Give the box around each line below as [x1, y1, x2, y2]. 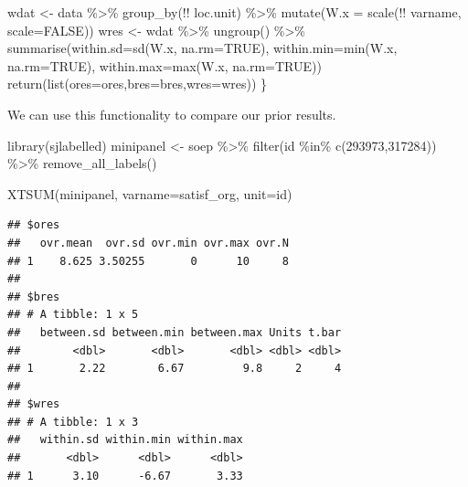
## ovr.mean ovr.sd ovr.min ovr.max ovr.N [7, 236, 289, 249]
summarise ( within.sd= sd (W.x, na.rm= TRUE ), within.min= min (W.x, [7, 38, 398, 58]
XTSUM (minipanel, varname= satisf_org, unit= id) [7, 184, 292, 203]
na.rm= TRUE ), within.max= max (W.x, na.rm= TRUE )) [7, 56, 322, 75]
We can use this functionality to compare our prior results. [7, 104, 336, 123]
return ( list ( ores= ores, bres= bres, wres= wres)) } [7, 74, 268, 93]
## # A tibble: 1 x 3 [7, 415, 139, 429]
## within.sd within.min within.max [7, 433, 243, 447]
